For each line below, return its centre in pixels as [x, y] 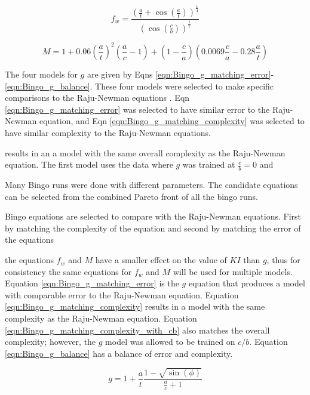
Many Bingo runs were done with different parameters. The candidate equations [151, 185]
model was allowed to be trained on [170, 342]
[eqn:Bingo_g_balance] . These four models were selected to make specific [139, 86]
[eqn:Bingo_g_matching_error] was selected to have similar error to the [137, 109]
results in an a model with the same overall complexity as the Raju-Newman [145, 152]
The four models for [41, 74]
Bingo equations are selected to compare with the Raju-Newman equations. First [153, 216]
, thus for [283, 260]
